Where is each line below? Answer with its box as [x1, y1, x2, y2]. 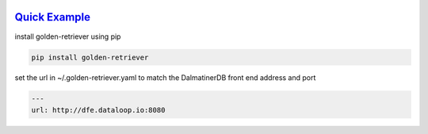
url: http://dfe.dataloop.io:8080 [31, 105, 166, 114]
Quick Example [14, 10, 91, 24]
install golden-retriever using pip [14, 32, 121, 41]
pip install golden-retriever [31, 52, 149, 62]
